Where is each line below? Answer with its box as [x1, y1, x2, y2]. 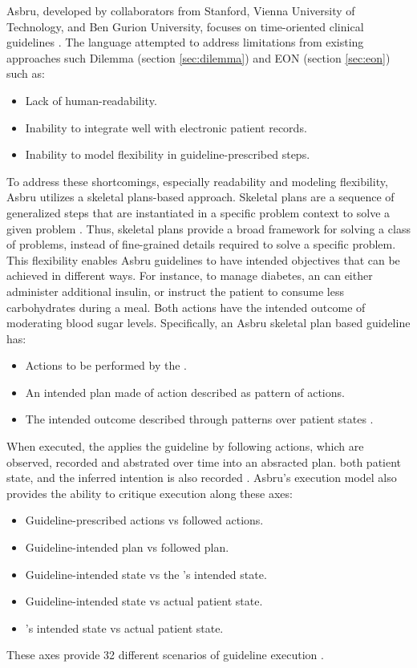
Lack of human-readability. [25, 91, 157, 108]
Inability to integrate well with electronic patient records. [25, 119, 307, 136]
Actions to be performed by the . [25, 357, 188, 374]
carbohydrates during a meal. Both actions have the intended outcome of [6, 298, 366, 315]
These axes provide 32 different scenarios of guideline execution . [6, 646, 324, 663]
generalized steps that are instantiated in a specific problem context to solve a [6, 204, 391, 221]
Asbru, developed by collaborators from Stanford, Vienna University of [6, 2, 355, 18]
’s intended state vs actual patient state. [25, 619, 224, 636]
